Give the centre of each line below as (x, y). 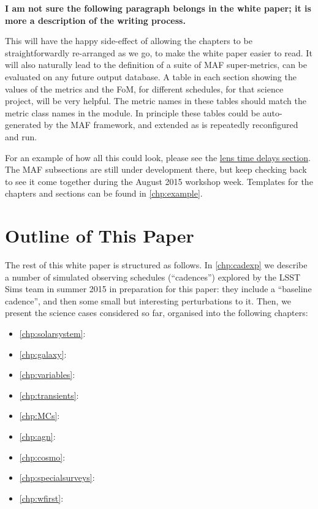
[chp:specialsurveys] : (57, 477)
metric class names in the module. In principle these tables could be (133, 112)
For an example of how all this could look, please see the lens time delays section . (158, 157)
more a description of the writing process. (95, 20)
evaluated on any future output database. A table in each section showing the (151, 76)
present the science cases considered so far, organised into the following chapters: (157, 313)
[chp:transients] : (49, 395)
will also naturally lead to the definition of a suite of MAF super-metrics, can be (156, 65)
